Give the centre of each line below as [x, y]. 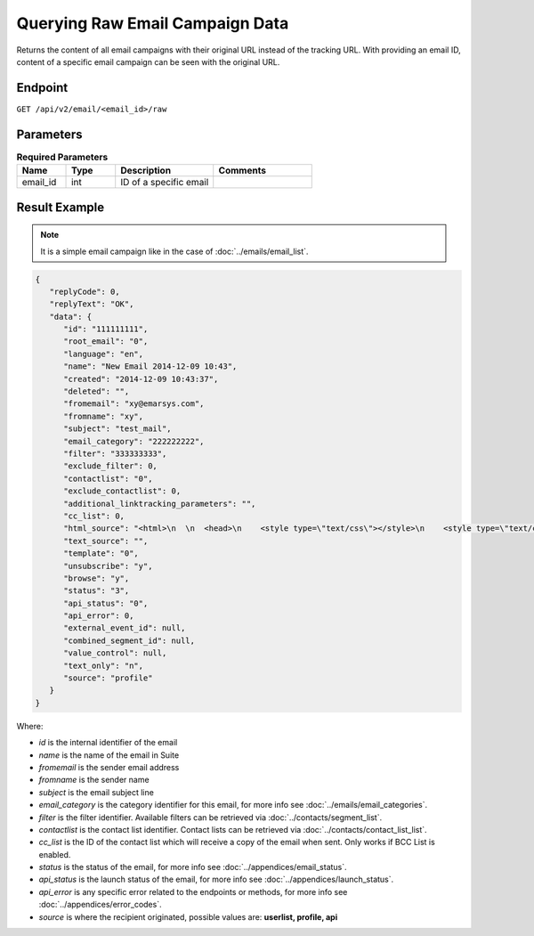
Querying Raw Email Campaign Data [153, 23]
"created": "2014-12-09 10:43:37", [141, 379]
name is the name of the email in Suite [109, 755]
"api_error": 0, [99, 616]
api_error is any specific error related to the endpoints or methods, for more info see [193, 891]
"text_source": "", [106, 541]
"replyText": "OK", [92, 304]
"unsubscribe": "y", [108, 566]
